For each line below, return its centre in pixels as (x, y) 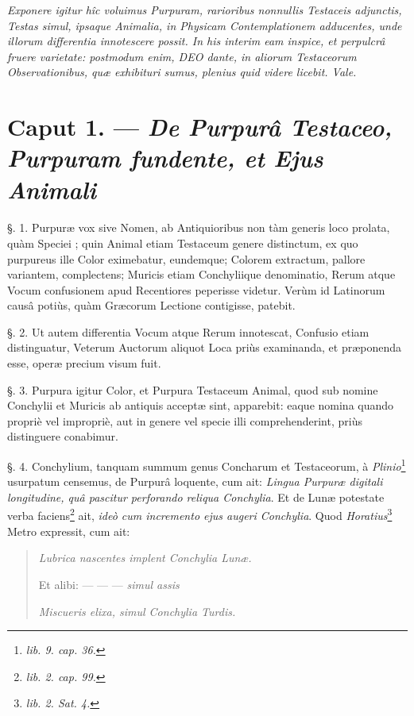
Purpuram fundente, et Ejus (165, 158)
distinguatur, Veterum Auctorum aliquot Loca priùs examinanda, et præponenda (205, 347)
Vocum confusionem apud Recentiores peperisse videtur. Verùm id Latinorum (196, 289)
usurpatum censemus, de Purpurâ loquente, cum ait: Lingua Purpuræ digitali (195, 481)
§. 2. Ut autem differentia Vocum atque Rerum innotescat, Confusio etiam (188, 331)
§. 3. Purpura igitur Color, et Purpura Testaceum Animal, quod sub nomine (193, 389)
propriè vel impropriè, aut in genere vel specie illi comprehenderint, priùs (185, 420)
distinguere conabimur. (63, 436)
